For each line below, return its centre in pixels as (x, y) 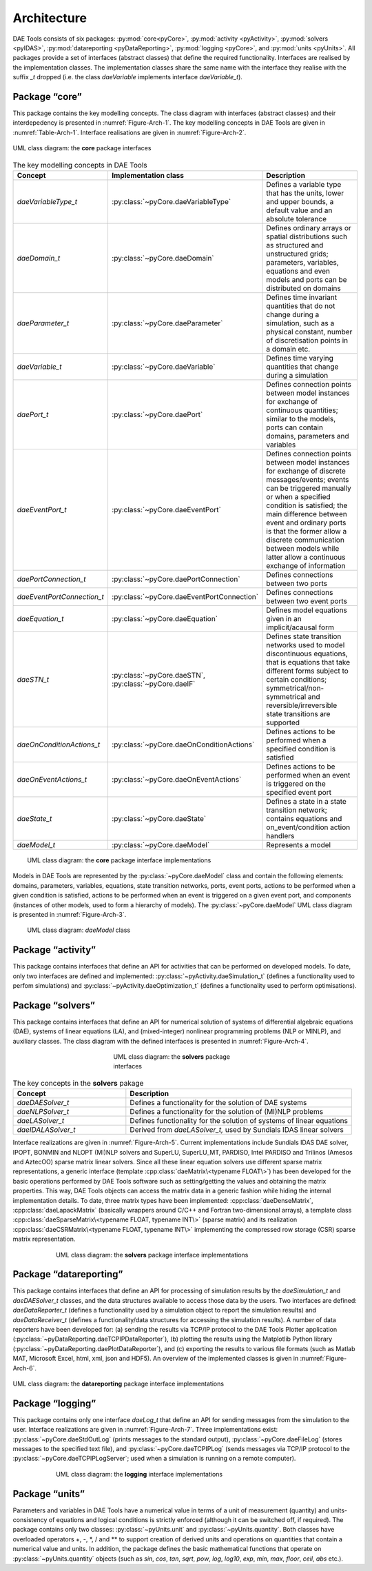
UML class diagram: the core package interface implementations (119, 860)
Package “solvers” (54, 1005)
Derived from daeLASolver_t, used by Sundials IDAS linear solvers (237, 1130)
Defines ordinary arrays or (309, 227)
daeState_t (34, 818)
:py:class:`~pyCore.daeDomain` (163, 258)
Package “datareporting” (68, 1274)
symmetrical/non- (295, 688)
